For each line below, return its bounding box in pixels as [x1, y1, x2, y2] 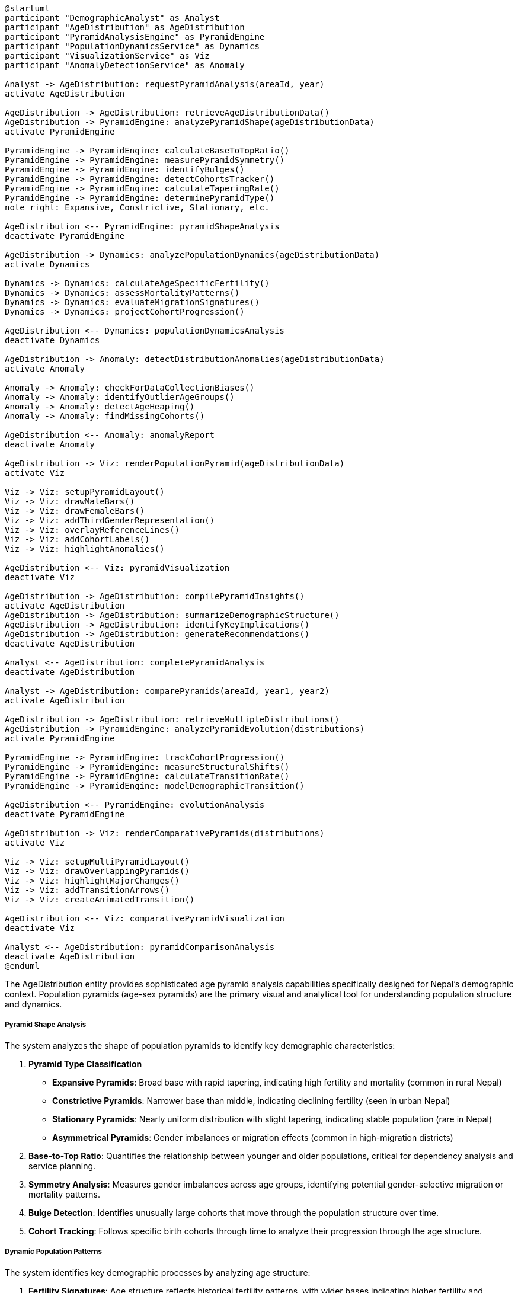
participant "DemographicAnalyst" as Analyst [5, 13, 220, 23]
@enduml [5, 961, 40, 971]
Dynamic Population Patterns [5, 1247, 102, 1256]
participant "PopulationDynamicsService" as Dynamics [5, 41, 260, 51]
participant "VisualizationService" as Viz [5, 51, 210, 60]
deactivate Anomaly [5, 440, 95, 449]
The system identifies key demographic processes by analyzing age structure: [5, 1267, 311, 1278]
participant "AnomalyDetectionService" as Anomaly [5, 60, 245, 70]
